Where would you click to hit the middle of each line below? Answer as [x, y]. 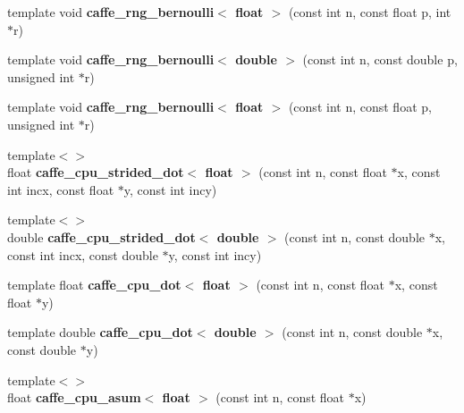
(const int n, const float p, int [370, 12]
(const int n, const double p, [380, 59]
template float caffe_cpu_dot [94, 285]
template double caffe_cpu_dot [100, 332]
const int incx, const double [83, 254]
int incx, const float [61, 189]
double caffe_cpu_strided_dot [101, 236]
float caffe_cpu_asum [74, 397]
